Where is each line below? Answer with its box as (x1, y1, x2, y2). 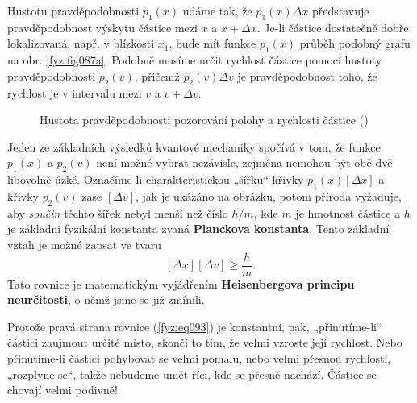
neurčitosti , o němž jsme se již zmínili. (7, 291, 205, 308)
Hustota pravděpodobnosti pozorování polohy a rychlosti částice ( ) (40, 111, 369, 128)
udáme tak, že (182, 2, 252, 19)
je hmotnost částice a (295, 204, 400, 221)
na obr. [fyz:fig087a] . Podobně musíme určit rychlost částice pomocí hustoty (7, 52, 382, 69)
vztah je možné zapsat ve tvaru (7, 235, 162, 252)
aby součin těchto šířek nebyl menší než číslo (7, 204, 228, 221)
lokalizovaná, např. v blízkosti (7, 35, 155, 52)
